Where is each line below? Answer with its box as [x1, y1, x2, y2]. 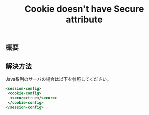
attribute [66, 14, 103, 25]
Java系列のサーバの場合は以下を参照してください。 [5, 76, 112, 82]
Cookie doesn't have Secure [24, 3, 144, 15]
